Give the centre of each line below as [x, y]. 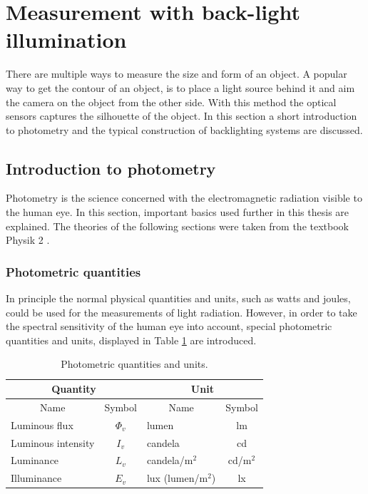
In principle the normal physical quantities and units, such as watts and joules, [178, 298]
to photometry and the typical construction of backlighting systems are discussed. [184, 129]
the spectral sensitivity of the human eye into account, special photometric [169, 326]
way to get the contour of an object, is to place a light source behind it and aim [180, 87]
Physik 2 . [28, 240]
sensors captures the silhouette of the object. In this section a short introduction [182, 116]
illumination [66, 40]
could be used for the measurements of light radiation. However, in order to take [182, 312]
